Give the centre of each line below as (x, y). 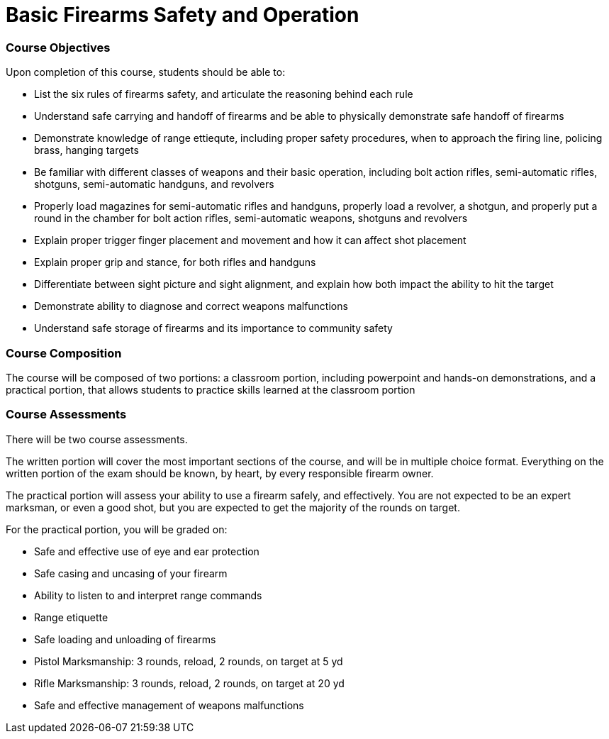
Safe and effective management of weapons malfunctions (169, 705)
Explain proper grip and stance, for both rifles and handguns (175, 262)
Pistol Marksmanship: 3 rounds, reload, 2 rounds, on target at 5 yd (189, 661)
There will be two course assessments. (97, 439)
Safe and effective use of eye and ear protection (147, 551)
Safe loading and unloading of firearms (125, 639)
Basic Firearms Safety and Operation (183, 15)
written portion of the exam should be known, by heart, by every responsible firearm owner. (220, 473)
